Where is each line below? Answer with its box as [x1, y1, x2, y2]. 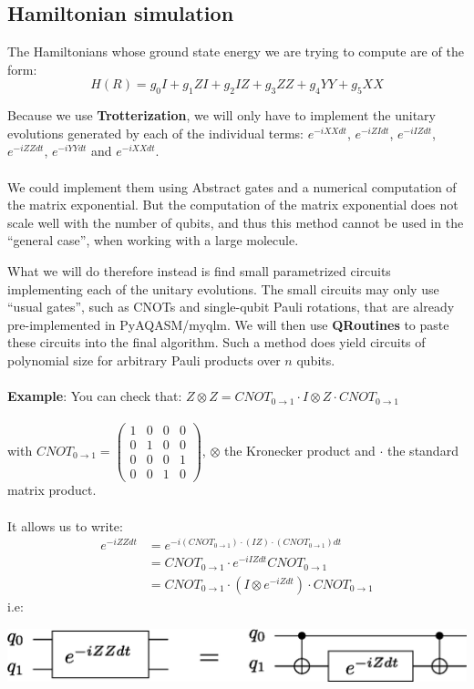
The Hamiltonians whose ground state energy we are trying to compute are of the [7, 42, 464, 61]
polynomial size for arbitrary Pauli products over [7, 350, 281, 369]
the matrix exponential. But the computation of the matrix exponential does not [7, 195, 459, 214]
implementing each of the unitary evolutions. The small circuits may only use [7, 279, 439, 298]
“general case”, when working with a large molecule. [7, 231, 299, 250]
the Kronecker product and [223, 440, 376, 459]
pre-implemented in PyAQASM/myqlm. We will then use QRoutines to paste [7, 314, 449, 334]
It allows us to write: [7, 516, 123, 535]
